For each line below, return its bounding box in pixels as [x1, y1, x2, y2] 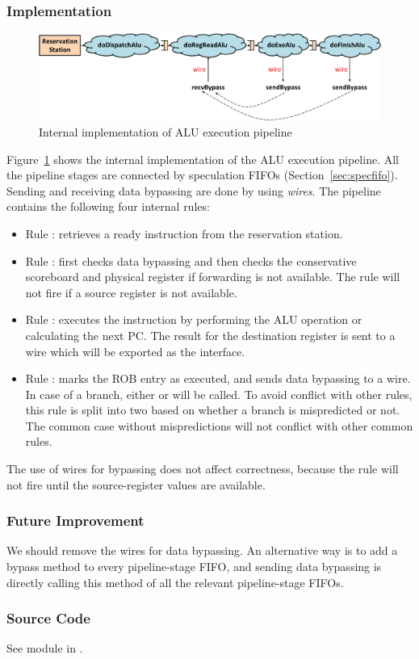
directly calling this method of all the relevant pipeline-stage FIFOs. [6, 573, 344, 590]
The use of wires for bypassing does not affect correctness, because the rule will [6, 460, 399, 477]
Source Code [6, 608, 90, 628]
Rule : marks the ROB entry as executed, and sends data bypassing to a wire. [25, 370, 411, 387]
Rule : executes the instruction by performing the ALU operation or [25, 311, 362, 328]
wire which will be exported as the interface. [25, 342, 245, 359]
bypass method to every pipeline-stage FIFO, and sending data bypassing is [6, 558, 382, 575]
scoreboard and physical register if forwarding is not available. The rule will [25, 268, 400, 285]
